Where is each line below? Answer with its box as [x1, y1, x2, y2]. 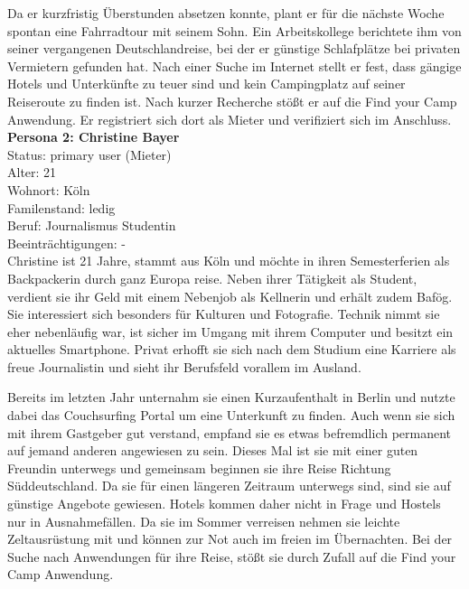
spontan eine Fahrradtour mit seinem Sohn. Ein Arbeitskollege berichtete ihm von [7, 21, 462, 40]
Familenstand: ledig [7, 198, 116, 217]
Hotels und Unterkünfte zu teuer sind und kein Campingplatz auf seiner [7, 74, 406, 93]
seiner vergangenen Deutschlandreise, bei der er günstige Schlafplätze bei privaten [7, 39, 461, 58]
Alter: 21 [7, 163, 57, 182]
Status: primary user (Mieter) [7, 145, 172, 164]
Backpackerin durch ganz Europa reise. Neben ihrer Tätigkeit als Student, [7, 268, 417, 287]
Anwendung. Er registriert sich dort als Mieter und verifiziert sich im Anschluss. [7, 109, 452, 128]
